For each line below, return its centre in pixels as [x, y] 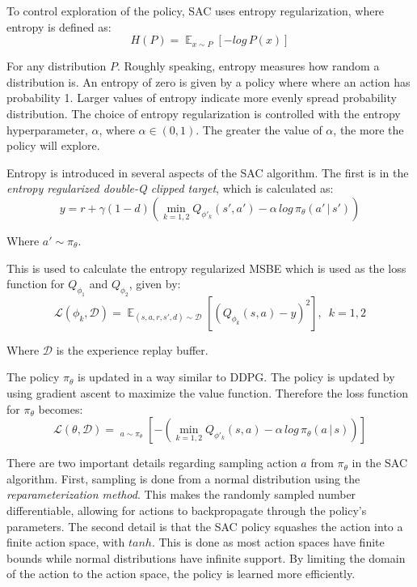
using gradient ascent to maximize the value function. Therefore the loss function [208, 393]
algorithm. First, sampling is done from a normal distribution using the [183, 478]
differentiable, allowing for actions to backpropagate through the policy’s [187, 510]
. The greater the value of [259, 129]
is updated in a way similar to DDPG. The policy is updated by [236, 377]
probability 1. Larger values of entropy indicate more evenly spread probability [202, 98]
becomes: [61, 408]
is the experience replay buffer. [132, 349]
